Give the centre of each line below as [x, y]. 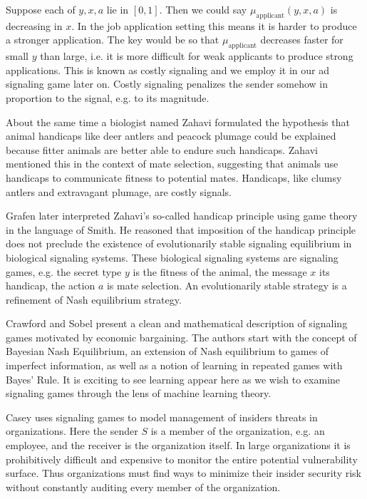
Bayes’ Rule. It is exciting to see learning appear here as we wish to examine [173, 379]
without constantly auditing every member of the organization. [143, 487]
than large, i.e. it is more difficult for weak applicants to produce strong [197, 56]
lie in [118, 9]
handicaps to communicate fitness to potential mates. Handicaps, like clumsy [174, 177]
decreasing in [34, 25]
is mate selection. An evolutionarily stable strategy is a [227, 285]
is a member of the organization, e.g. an [238, 431]
